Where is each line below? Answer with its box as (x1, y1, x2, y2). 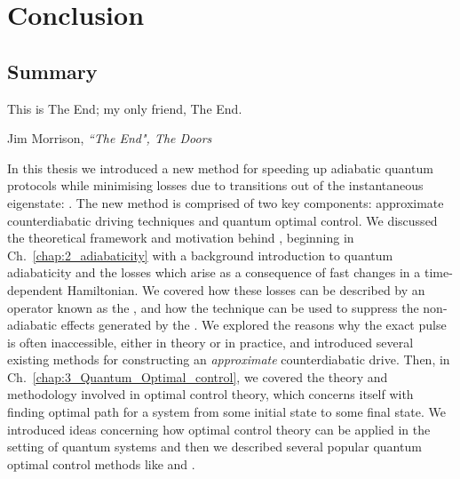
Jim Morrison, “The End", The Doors (7, 129, 212, 148)
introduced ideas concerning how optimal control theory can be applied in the (7, 419, 431, 438)
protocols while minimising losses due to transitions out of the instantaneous (7, 176, 424, 195)
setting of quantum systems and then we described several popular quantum (7, 437, 422, 456)
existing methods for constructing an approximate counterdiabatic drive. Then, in (7, 350, 450, 369)
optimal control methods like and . (7, 454, 195, 473)
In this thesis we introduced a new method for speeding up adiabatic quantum (7, 158, 433, 177)
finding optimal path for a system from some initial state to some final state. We (7, 403, 447, 421)
